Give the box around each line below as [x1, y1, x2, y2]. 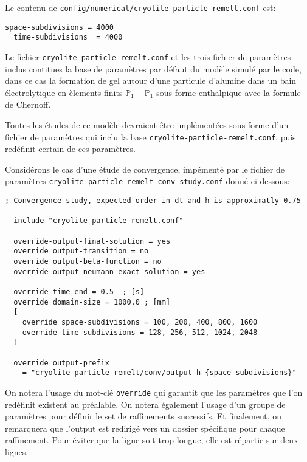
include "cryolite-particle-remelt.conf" [13, 216, 184, 226]
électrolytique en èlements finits [5, 86, 123, 98]
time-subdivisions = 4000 [13, 33, 123, 42]
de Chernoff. [5, 98, 51, 111]
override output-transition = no [13, 247, 149, 256]
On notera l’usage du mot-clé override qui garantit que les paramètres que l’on [5, 385, 303, 398]
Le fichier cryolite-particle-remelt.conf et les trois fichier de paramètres [5, 50, 291, 63]
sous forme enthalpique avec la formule [156, 86, 301, 98]
